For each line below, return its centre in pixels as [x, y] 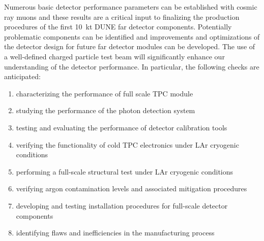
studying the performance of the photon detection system [106, 110]
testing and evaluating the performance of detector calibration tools [122, 127]
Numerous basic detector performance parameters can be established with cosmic [131, 7]
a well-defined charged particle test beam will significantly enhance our [114, 56]
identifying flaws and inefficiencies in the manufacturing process [115, 233]
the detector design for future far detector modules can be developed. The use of [130, 46]
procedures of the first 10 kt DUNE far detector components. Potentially [118, 27]
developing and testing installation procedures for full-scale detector [122, 205]
